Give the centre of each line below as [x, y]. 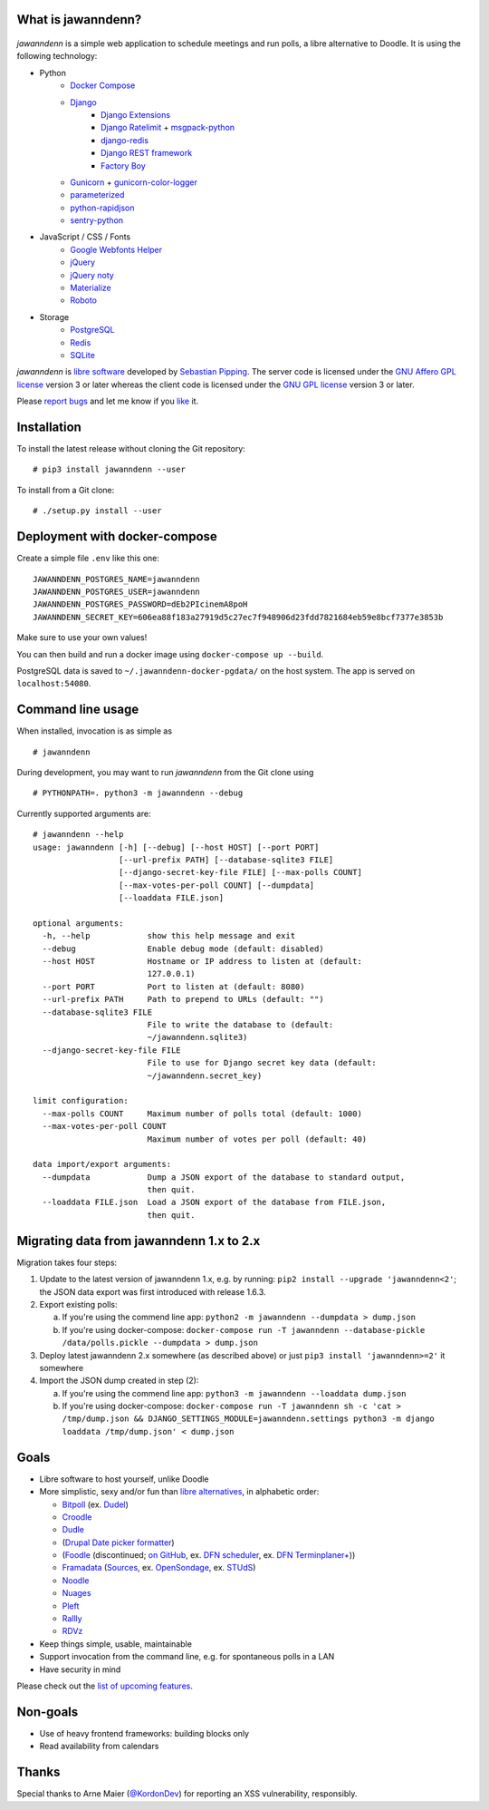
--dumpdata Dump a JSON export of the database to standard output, [224, 1177]
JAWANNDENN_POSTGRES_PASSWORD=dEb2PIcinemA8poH [140, 604]
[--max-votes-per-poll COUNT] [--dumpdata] [216, 885]
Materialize [91, 288]
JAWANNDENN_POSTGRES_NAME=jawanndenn [117, 579]
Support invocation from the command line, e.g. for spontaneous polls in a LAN [187, 1657]
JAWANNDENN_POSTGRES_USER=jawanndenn [117, 591]
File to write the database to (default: [240, 1025]
